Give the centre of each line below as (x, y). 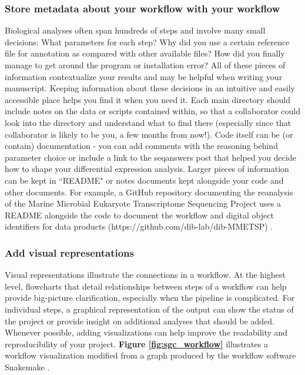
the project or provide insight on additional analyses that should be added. (140, 321)
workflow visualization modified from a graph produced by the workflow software (150, 355)
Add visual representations (69, 252)
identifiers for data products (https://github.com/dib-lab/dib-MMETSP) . (139, 226)
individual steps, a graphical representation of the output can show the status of (149, 309)
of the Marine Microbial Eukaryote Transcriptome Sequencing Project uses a (143, 203)
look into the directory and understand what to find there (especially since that (148, 122)
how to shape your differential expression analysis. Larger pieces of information (147, 169)
